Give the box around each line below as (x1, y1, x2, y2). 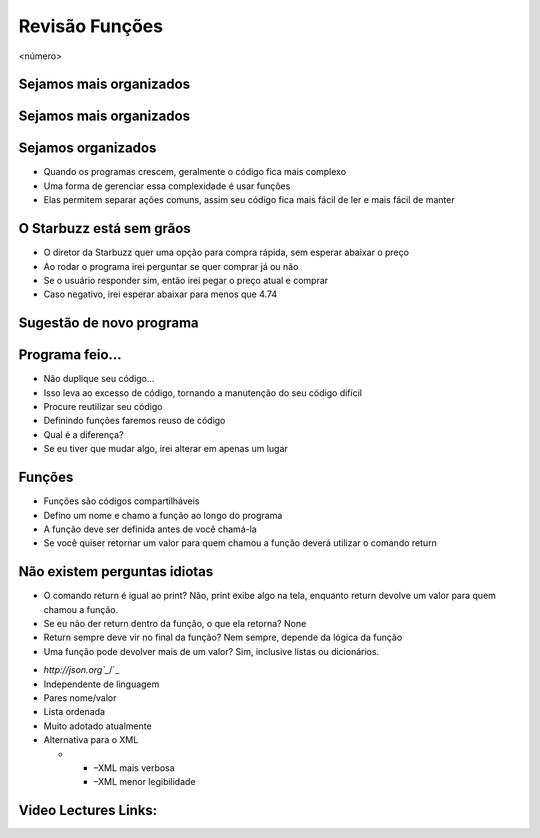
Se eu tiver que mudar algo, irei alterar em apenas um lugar (43, 443, 289, 455)
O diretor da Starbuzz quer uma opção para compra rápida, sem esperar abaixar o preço (43, 246, 410, 259)
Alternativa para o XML (43, 734, 139, 746)
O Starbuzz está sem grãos (18, 220, 192, 237)
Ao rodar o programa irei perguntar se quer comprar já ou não (43, 260, 299, 272)
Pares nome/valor (43, 691, 117, 704)
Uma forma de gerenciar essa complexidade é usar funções (43, 180, 291, 192)
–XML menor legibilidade (93, 776, 196, 788)
